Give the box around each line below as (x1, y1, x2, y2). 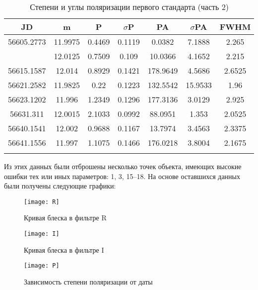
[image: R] (24, 198, 60, 205)
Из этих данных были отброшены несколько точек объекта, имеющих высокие (4, 161, 242, 171)
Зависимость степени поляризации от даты (24, 276, 153, 287)
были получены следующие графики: (4, 181, 116, 191)
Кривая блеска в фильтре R (24, 212, 107, 223)
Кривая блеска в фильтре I (24, 244, 104, 255)
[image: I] (24, 230, 60, 238)
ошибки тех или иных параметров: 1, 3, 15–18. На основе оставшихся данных (4, 171, 240, 181)
